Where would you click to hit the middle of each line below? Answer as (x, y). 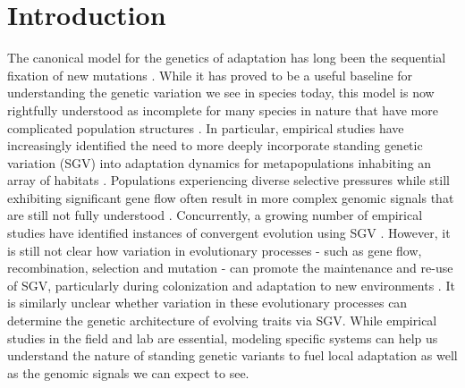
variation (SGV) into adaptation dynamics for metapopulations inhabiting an (220, 162)
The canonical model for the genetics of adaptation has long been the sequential (227, 58)
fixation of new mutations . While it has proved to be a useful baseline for (210, 75)
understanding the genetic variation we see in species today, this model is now (221, 93)
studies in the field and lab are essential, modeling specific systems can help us (223, 337)
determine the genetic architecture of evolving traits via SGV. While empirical (222, 321)
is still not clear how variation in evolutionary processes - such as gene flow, (215, 250)
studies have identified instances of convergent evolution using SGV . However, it (229, 233)
